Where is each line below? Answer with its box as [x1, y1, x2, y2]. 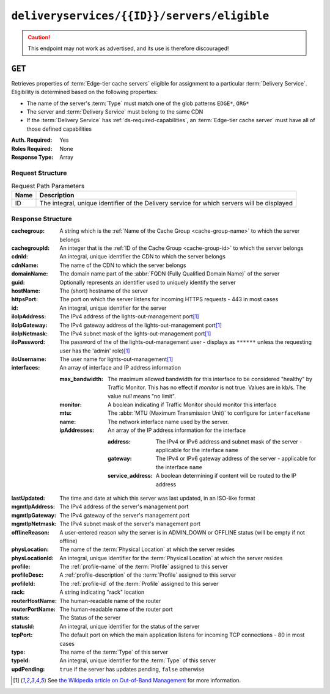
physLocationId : [11, 554, 54, 561]
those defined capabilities [26, 125, 92, 133]
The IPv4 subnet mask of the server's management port [59, 520, 201, 528]
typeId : [11, 657, 31, 664]
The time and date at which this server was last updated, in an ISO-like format [59, 494, 256, 502]
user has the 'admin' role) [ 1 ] [59, 347, 131, 354]
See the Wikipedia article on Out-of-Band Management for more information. [47, 677, 241, 684]
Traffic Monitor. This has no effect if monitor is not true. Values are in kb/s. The [108, 384, 306, 391]
